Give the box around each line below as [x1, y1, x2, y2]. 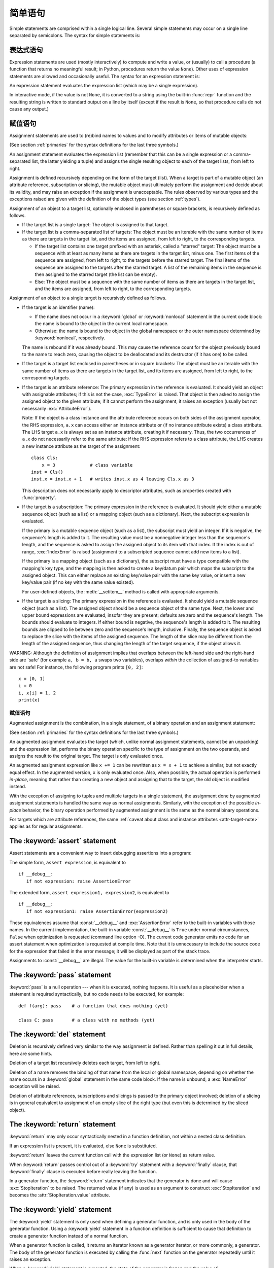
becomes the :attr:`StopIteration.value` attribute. [9, 1192, 110, 1198]
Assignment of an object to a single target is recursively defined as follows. [9, 295, 167, 301]
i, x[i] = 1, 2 [18, 690, 56, 696]
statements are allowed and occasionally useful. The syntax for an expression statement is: [9, 73, 200, 79]
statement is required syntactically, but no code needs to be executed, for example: [9, 991, 184, 997]
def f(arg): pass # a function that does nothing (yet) [18, 1003, 168, 1009]
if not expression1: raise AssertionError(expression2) [26, 908, 168, 914]
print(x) [18, 697, 40, 703]
